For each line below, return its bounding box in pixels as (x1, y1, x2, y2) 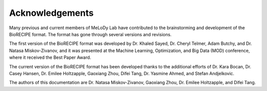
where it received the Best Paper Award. (9, 54, 91, 60)
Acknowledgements (9, 7, 94, 18)
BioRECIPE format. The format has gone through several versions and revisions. (9, 31, 172, 37)
